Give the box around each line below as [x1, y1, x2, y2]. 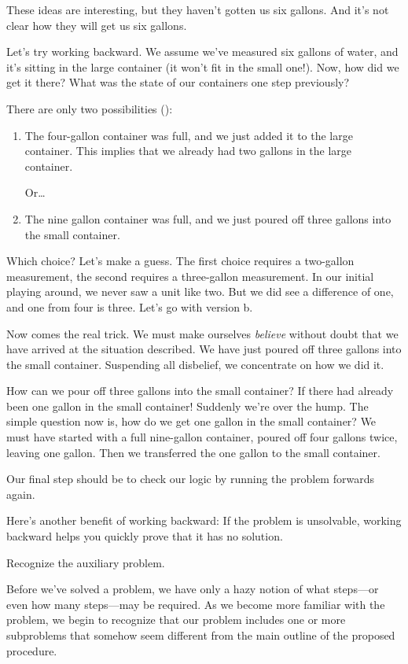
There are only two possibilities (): [6, 100, 173, 116]
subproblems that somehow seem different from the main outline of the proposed [6, 627, 395, 643]
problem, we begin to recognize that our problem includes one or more [6, 611, 346, 628]
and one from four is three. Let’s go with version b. [6, 298, 253, 315]
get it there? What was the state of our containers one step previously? [6, 74, 350, 90]
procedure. [6, 642, 57, 658]
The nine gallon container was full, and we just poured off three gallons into [24, 210, 391, 227]
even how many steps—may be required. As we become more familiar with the [6, 596, 385, 612]
